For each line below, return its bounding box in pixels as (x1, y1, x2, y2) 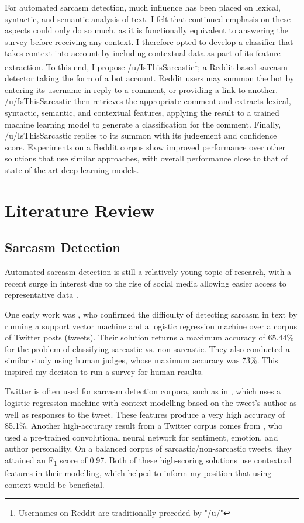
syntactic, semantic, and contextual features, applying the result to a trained (5, 106, 279, 118)
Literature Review (5, 198, 155, 222)
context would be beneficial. (5, 478, 105, 490)
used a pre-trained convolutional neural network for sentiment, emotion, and (5, 431, 278, 443)
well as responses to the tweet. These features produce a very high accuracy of (5, 408, 285, 420)
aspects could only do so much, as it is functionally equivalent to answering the (5, 24, 289, 36)
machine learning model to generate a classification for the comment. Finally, (5, 118, 281, 130)
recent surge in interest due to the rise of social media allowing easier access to (5, 277, 286, 289)
